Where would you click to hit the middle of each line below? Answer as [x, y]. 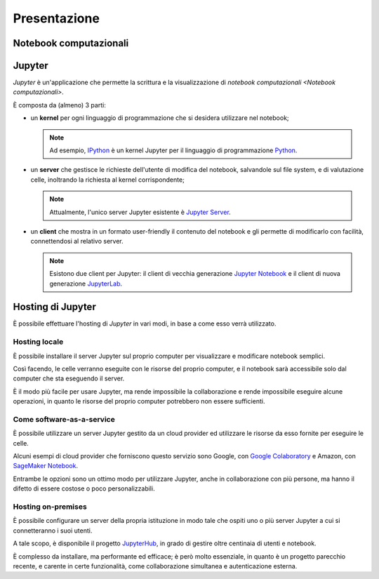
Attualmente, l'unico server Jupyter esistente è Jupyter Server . [140, 212]
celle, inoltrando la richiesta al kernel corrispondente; [108, 180]
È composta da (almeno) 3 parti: [60, 105]
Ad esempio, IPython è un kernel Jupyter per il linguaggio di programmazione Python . [173, 150]
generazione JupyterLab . [86, 284]
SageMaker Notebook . [46, 466]
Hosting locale [38, 342]
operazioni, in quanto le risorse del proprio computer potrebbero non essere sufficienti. [139, 401]
